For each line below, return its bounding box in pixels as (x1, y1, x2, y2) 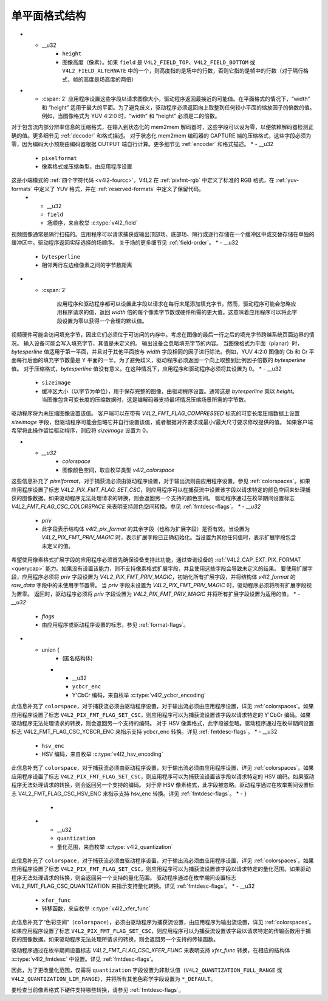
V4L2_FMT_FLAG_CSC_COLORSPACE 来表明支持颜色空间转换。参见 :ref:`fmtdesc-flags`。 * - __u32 (11, 503, 261, 511)
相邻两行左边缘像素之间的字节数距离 (41, 261, 132, 268)
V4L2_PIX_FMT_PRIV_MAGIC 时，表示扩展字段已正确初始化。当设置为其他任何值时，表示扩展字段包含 (41, 534, 296, 541)
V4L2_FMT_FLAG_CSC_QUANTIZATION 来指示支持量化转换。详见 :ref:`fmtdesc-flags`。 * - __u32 (11, 882, 255, 890)
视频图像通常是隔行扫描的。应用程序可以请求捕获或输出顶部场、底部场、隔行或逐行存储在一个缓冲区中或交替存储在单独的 (11, 230, 315, 237)
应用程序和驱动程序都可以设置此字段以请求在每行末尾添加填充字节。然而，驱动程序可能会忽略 (56, 300, 291, 307)
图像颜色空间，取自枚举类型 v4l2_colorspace (62, 466, 175, 473)
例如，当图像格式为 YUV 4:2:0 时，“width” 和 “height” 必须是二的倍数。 (41, 113, 220, 120)
